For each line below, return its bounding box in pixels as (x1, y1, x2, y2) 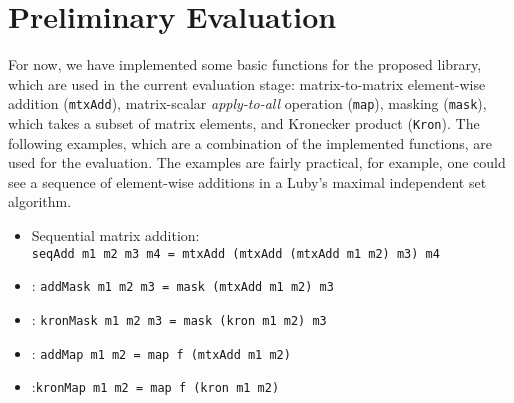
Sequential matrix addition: (31, 225, 200, 245)
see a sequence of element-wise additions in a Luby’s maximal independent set (8, 171, 487, 192)
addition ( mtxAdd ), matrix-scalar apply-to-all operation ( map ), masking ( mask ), (8, 93, 487, 114)
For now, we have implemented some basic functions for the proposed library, (8, 54, 482, 75)
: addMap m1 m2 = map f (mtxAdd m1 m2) (31, 342, 291, 363)
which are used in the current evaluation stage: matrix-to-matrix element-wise (8, 73, 486, 94)
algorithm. (8, 191, 72, 212)
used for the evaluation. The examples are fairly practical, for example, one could (8, 152, 506, 173)
